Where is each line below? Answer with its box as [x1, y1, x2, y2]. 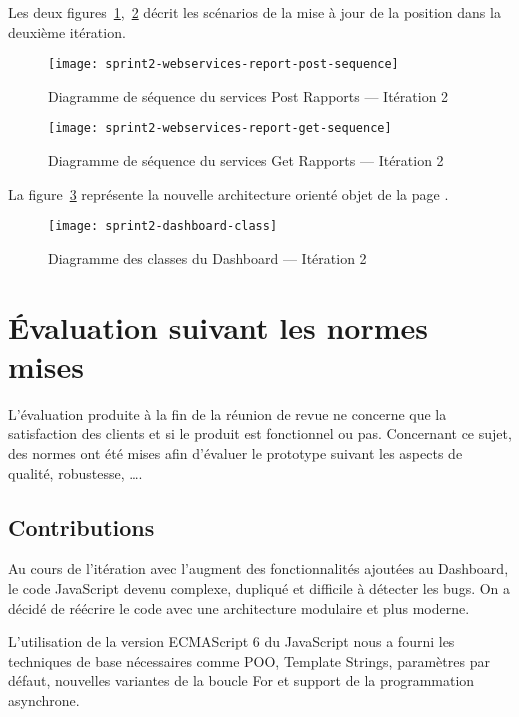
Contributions [8, 511, 155, 542]
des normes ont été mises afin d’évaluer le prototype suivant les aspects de [8, 443, 463, 464]
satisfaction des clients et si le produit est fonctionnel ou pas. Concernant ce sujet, [8, 423, 512, 444]
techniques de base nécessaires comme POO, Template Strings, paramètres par [8, 650, 490, 671]
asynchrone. [8, 689, 80, 710]
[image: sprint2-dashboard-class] [48, 219, 278, 234]
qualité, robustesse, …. [8, 462, 143, 483]
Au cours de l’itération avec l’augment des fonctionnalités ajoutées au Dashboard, [8, 558, 509, 579]
